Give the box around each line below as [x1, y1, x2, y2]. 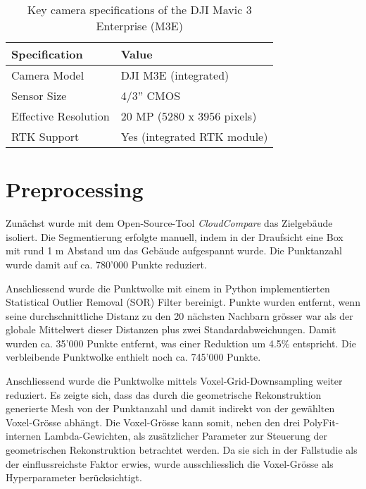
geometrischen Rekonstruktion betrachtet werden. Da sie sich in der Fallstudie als [6, 442, 358, 457]
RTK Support [11, 128, 80, 144]
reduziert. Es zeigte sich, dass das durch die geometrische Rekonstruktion [6, 387, 322, 402]
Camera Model [11, 67, 84, 83]
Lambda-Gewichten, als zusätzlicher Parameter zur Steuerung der [44, 428, 328, 443]
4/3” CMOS [120, 87, 181, 104]
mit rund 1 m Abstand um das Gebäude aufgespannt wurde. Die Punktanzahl [6, 243, 343, 258]
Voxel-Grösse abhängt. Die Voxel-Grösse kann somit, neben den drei [6, 414, 301, 429]
